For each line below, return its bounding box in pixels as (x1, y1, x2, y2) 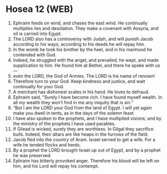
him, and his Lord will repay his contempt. (12, 163, 99, 169)
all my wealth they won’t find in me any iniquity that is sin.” (12, 99, 133, 105)
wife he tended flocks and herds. (12, 142, 81, 148)
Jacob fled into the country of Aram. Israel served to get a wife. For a (12, 136, 155, 143)
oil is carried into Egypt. (12, 30, 62, 36)
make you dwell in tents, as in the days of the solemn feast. (12, 110, 135, 116)
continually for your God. (12, 83, 64, 89)
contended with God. (12, 51, 56, 58)
